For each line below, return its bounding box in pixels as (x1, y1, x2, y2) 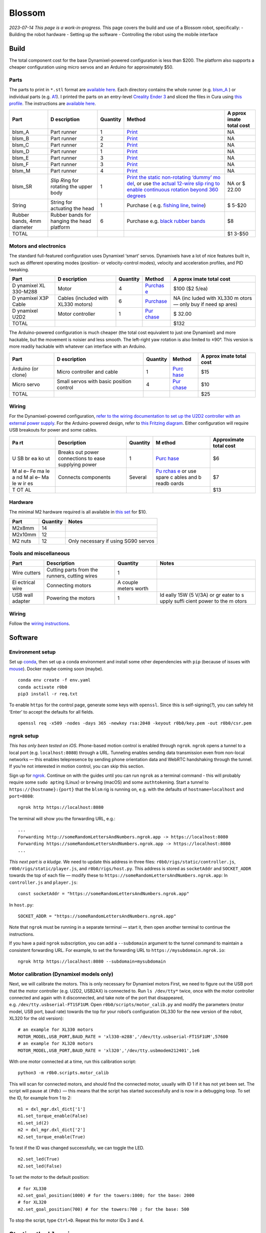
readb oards (155, 480, 184, 487)
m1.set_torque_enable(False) (18, 1113, 88, 1119)
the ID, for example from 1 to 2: (9, 1095, 72, 1101)
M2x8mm (12, 524, 34, 531)
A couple (117, 579, 138, 586)
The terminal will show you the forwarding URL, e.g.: (9, 815, 116, 821)
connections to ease (58, 455, 105, 462)
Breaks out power (58, 449, 100, 456)
